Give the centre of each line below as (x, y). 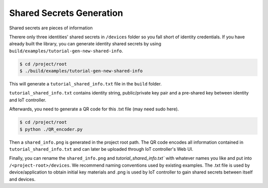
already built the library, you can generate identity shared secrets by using (85, 44)
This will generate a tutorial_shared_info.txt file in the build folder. (85, 84)
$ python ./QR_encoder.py (51, 129)
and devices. (22, 179)
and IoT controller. (28, 100)
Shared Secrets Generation (66, 13)
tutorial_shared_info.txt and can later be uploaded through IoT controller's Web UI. (101, 149)
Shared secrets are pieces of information (51, 28)
